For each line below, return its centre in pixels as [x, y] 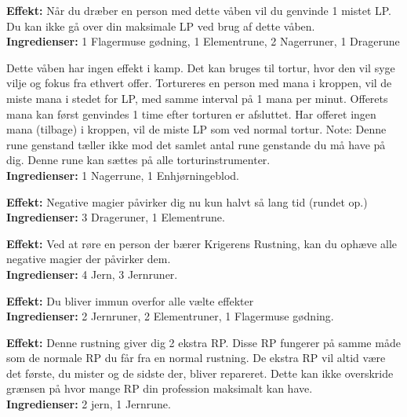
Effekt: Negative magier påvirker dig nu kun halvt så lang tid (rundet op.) [187, 201]
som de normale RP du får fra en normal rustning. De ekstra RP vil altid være [196, 358]
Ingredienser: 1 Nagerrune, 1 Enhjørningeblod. [123, 175]
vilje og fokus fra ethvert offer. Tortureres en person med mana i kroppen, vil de [199, 83]
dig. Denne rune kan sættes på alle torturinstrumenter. [138, 160]
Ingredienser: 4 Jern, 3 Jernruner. [92, 274]
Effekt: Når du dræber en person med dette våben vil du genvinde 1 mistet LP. [199, 10]
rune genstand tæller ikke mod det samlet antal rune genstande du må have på [196, 144]
